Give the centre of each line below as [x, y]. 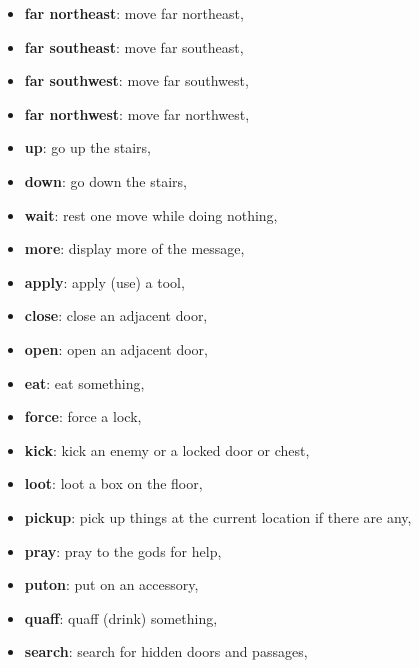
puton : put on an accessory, [111, 584]
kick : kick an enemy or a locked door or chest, [167, 449]
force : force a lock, [83, 416]
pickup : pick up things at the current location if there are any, [218, 516]
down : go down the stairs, [105, 180]
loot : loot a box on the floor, [113, 483]
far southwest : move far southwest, [136, 80]
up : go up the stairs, [88, 147]
